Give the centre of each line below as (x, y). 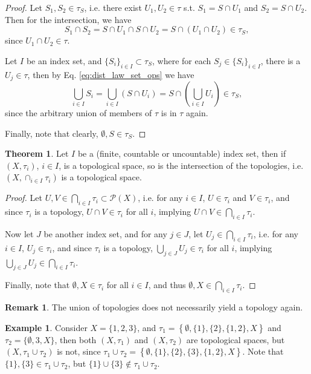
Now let (19, 234)
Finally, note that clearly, (52, 133)
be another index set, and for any (105, 234)
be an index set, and (64, 60)
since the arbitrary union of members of (79, 113)
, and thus (167, 285)
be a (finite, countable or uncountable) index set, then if (182, 153)
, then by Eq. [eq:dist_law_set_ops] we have (111, 74)
